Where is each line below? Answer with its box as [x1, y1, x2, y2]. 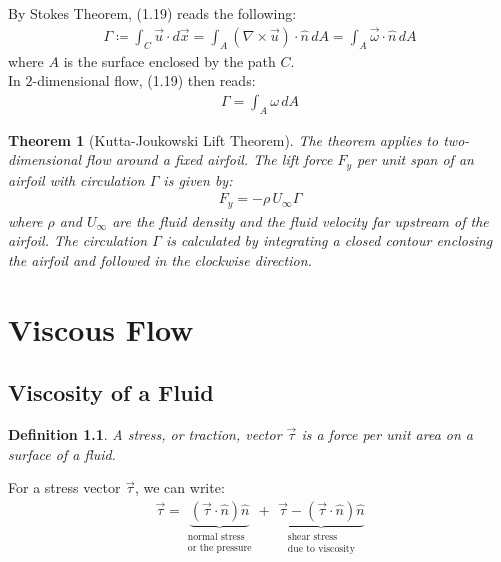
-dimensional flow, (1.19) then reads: [32, 70, 256, 91]
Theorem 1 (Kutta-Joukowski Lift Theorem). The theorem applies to [8, 129, 439, 150]
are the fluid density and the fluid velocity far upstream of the [112, 210, 489, 231]
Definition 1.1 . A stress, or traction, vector [8, 424, 282, 445]
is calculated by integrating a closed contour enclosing [165, 230, 493, 251]
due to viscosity [287, 544, 355, 555]
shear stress [287, 531, 338, 542]
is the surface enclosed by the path [63, 50, 276, 71]
